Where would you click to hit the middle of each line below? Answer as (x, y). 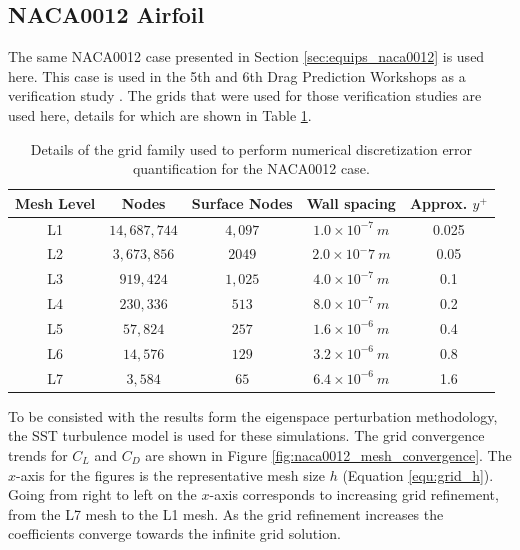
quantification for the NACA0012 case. (251, 168)
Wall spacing (351, 202)
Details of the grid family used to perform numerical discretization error (251, 148)
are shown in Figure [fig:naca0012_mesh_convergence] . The (328, 454)
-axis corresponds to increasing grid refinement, (354, 494)
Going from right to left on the (102, 494)
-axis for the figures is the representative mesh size (170, 474)
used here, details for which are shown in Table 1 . (160, 114)
